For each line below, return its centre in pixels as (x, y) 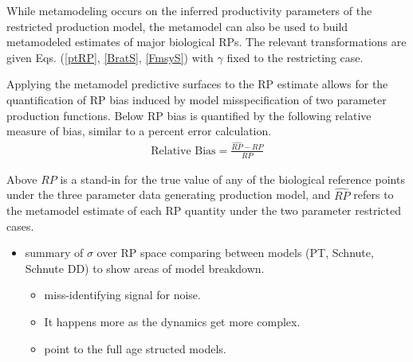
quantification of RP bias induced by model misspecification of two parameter (197, 99)
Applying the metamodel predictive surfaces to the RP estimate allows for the (197, 84)
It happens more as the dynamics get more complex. (172, 322)
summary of (54, 253)
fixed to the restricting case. (295, 57)
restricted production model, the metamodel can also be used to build (177, 26)
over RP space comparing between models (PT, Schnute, (235, 253)
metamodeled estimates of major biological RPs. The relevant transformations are (206, 42)
